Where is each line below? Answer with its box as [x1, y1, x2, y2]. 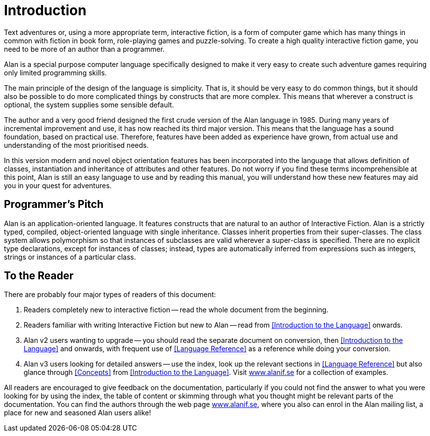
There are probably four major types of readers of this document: [4, 290, 216, 299]
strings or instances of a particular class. [4, 252, 136, 261]
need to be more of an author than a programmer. [4, 44, 165, 53]
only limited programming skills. [4, 68, 107, 77]
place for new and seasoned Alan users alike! [4, 408, 151, 417]
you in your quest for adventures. [4, 181, 112, 190]
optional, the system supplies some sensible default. [4, 100, 174, 109]
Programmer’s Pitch [4, 198, 104, 211]
